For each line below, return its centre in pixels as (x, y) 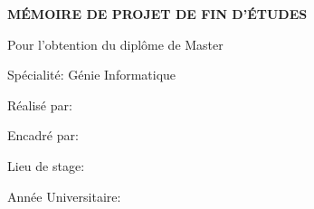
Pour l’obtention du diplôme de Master (115, 44)
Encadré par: (43, 135)
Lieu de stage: (46, 165)
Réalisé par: (40, 104)
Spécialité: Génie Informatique (92, 75)
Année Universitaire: (64, 196)
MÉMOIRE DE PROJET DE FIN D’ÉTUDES (157, 14)
